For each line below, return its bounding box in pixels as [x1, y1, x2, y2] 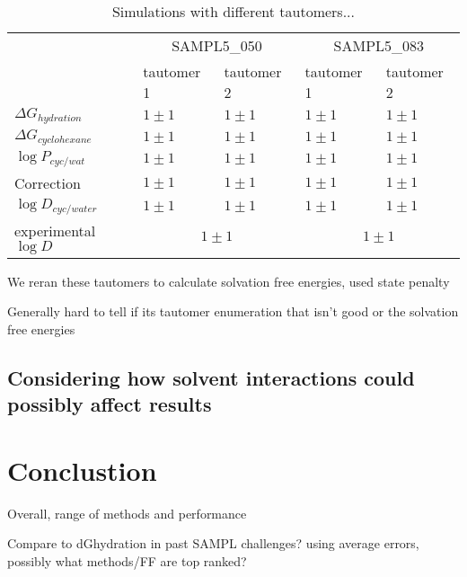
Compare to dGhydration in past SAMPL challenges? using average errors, [7, 534, 419, 553]
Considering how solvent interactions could [7, 363, 415, 391]
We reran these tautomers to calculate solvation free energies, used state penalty [7, 271, 450, 290]
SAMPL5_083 [333, 35, 425, 56]
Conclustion [7, 451, 157, 488]
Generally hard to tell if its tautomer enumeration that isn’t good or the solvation [7, 302, 459, 321]
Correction [14, 172, 81, 193]
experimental [14, 219, 96, 241]
